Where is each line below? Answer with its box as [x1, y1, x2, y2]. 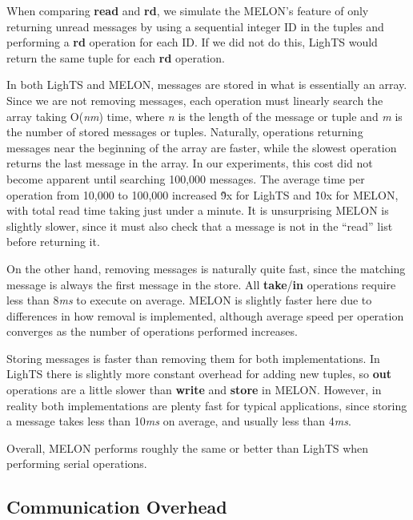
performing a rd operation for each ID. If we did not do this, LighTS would [6, 34, 378, 50]
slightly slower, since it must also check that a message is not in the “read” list [6, 217, 393, 234]
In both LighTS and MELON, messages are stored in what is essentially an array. [6, 76, 407, 93]
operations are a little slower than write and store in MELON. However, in [6, 381, 382, 398]
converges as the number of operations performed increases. [6, 323, 298, 340]
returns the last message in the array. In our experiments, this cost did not [6, 155, 373, 171]
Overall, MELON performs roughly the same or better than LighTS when [6, 439, 369, 456]
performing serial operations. [6, 455, 147, 472]
